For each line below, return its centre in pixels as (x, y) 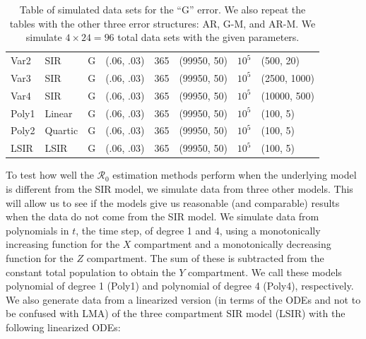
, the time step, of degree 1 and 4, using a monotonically (198, 230)
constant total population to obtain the (91, 272)
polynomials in (37, 230)
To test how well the (50, 175)
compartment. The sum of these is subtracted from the (205, 257)
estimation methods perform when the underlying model (235, 175)
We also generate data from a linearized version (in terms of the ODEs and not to (183, 299)
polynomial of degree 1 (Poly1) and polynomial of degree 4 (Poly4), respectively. (180, 286)
